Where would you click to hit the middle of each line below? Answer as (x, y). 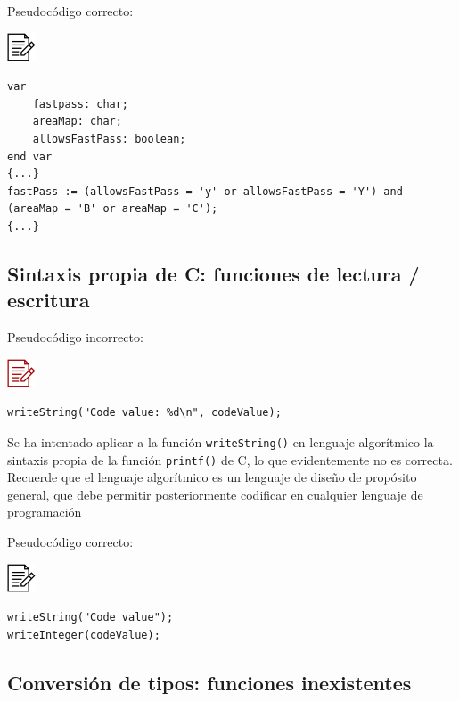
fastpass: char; (81, 104)
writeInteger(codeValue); (84, 635)
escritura (49, 300)
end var (30, 156)
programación (45, 512)
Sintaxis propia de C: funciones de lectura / (213, 273)
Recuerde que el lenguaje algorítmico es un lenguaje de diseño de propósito (212, 477)
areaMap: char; (77, 122)
